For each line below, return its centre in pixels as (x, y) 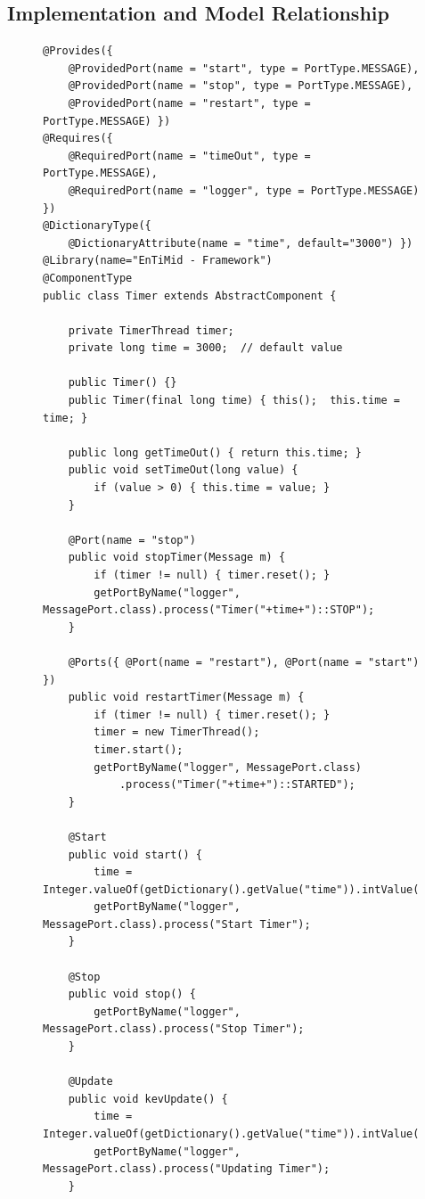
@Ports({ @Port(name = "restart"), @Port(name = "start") (244, 662)
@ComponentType (88, 278)
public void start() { (135, 854)
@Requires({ (78, 139)
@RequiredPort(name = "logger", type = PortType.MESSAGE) (244, 190)
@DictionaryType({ (97, 226)
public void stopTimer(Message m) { (177, 558)
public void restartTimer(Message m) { (186, 698)
